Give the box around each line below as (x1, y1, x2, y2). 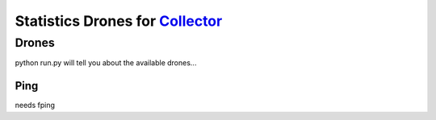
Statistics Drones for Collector (15, 12, 223, 30)
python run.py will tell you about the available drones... (15, 58, 197, 68)
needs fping (15, 101, 56, 110)
